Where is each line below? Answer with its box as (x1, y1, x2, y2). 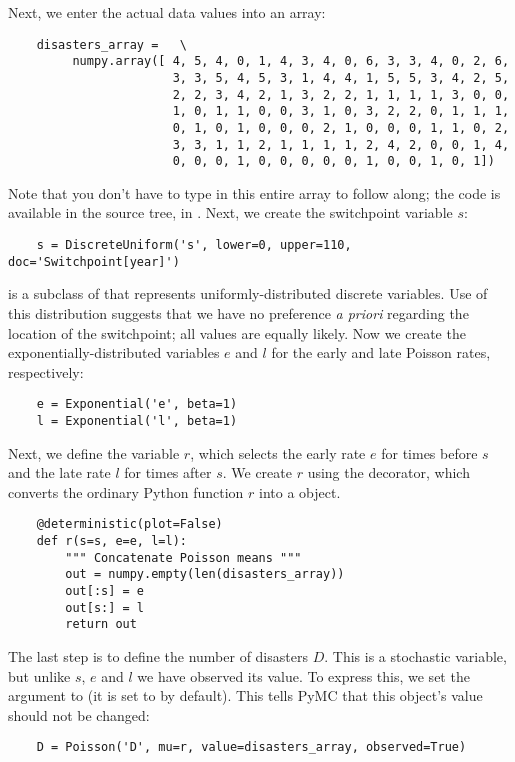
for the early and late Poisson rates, (271, 342, 491, 363)
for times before (381, 442, 478, 463)
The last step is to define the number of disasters (8, 646, 308, 666)
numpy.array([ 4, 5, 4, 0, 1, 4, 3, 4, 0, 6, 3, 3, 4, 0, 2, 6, (72, 54, 510, 69)
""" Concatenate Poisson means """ (65, 550, 302, 565)
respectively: (8, 361, 84, 382)
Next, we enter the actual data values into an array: (8, 2, 326, 22)
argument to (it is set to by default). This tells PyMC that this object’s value (8, 685, 483, 706)
